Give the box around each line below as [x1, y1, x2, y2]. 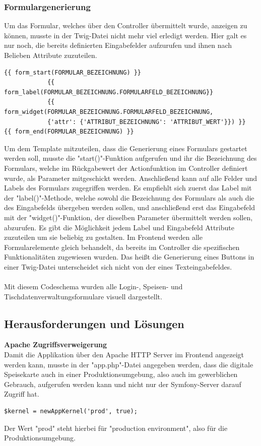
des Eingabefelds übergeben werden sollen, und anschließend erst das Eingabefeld [4, 202, 255, 213]
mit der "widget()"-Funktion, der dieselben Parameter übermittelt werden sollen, [4, 212, 253, 222]
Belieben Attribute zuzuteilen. [4, 50, 97, 60]
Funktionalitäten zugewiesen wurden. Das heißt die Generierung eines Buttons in [4, 251, 254, 262]
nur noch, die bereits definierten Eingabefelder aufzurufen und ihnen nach [4, 40, 232, 50]
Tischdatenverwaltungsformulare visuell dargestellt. [4, 291, 162, 301]
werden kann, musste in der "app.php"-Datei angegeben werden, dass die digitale [4, 359, 253, 369]
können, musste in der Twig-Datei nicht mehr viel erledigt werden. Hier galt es [4, 30, 247, 40]
